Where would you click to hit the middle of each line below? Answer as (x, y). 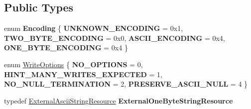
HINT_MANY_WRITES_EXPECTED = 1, (83, 74)
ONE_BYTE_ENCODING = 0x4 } (66, 48)
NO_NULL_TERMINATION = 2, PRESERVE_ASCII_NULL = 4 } (126, 84)
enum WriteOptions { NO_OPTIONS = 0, (73, 64)
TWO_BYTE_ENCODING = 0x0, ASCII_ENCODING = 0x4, (115, 38)
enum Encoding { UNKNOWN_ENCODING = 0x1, (94, 28)
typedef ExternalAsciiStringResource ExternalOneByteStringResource (119, 100)
